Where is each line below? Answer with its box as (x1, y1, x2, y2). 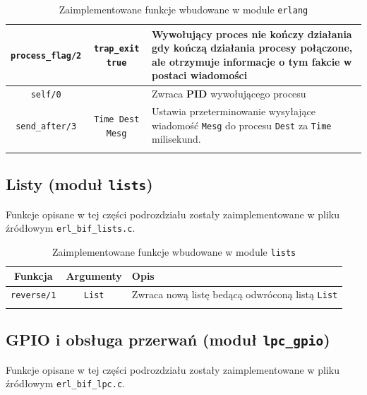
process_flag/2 (11, 51, 82, 61)
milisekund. (151, 131, 201, 146)
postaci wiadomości (151, 68, 248, 83)
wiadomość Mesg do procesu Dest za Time (151, 117, 332, 132)
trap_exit (93, 44, 140, 54)
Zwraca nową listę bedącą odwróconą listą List (131, 287, 338, 302)
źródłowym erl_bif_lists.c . (6, 220, 136, 235)
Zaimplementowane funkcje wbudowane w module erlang (59, 2, 308, 16)
